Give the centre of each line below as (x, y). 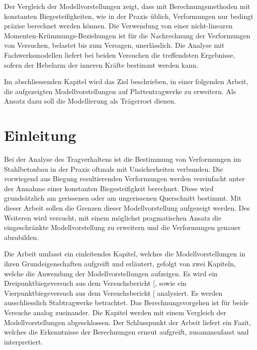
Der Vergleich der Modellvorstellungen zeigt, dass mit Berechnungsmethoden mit (127, 6)
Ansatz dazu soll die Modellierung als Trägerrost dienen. (90, 101)
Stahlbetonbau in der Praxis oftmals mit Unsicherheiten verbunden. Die (114, 169)
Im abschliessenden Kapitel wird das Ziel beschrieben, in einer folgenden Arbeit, (126, 81)
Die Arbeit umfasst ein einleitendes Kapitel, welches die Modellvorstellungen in (125, 254)
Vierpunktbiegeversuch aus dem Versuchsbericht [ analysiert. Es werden (113, 292)
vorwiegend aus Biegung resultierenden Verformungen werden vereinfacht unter (125, 178)
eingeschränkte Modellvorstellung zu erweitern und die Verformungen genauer (123, 227)
